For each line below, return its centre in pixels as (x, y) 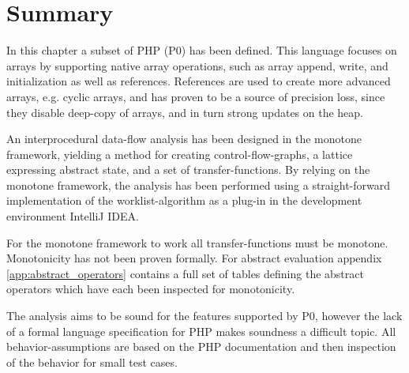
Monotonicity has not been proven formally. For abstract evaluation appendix (194, 258)
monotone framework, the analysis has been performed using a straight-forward (199, 185)
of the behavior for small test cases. (92, 362)
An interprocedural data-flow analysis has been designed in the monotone (184, 139)
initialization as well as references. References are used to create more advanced (199, 81)
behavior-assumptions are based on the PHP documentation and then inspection (201, 347)
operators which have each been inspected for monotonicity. (151, 289)
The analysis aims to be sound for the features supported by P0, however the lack (204, 316)
